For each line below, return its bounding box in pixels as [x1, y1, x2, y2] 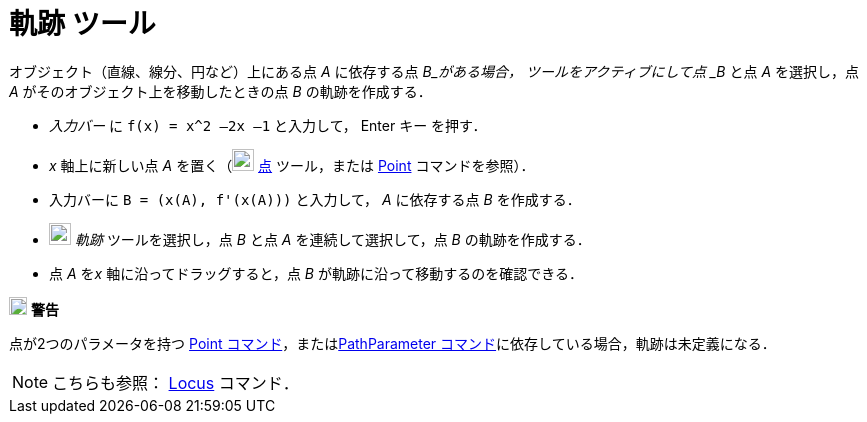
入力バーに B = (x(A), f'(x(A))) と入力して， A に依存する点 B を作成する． [49, 190, 581, 208]
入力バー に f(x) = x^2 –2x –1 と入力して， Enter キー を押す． [49, 116, 487, 134]
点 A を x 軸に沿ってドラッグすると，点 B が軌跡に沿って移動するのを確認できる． [49, 264, 583, 282]
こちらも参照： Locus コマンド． [52, 372, 299, 393]
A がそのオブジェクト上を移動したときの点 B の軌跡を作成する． [9, 82, 432, 100]
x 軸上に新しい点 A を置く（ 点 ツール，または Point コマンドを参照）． [49, 156, 535, 174]
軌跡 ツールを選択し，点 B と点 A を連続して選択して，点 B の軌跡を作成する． [74, 230, 591, 248]
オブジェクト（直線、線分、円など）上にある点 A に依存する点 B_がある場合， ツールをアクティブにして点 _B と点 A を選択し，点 [9, 62, 859, 80]
